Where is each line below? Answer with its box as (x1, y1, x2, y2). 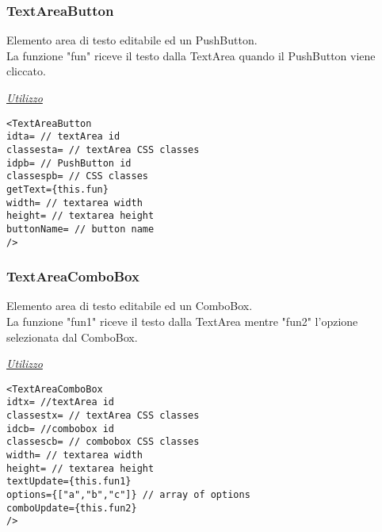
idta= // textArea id (6, 131, 120, 143)
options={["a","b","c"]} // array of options (6, 489, 250, 500)
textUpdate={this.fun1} (6, 476, 132, 488)
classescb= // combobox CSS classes (6, 436, 200, 448)
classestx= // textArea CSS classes (6, 410, 200, 422)
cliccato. (6, 63, 46, 79)
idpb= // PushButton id (6, 157, 132, 169)
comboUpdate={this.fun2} (6, 502, 137, 514)
